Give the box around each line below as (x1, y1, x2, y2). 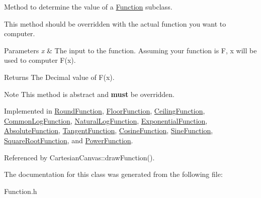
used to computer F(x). (4, 55, 76, 65)
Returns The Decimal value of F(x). (4, 71, 115, 82)
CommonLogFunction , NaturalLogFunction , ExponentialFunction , (4, 115, 208, 126)
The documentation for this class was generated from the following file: (4, 169, 223, 179)
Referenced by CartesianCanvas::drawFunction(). (4, 152, 155, 162)
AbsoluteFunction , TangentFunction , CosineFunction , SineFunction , (4, 125, 213, 136)
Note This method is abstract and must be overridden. (4, 88, 175, 99)
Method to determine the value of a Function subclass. (4, 2, 172, 12)
